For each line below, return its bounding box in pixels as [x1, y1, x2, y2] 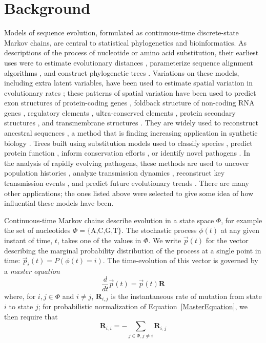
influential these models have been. [4, 198, 114, 208]
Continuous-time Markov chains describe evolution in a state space [4, 215, 214, 225]
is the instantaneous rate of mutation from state [111, 290, 262, 301]
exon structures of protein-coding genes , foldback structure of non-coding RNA [4, 97, 255, 108]
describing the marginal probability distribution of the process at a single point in [4, 245, 261, 255]
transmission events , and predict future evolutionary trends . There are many [4, 178, 249, 188]
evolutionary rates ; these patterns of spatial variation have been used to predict [4, 87, 256, 98]
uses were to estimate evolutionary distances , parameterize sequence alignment [4, 57, 253, 68]
